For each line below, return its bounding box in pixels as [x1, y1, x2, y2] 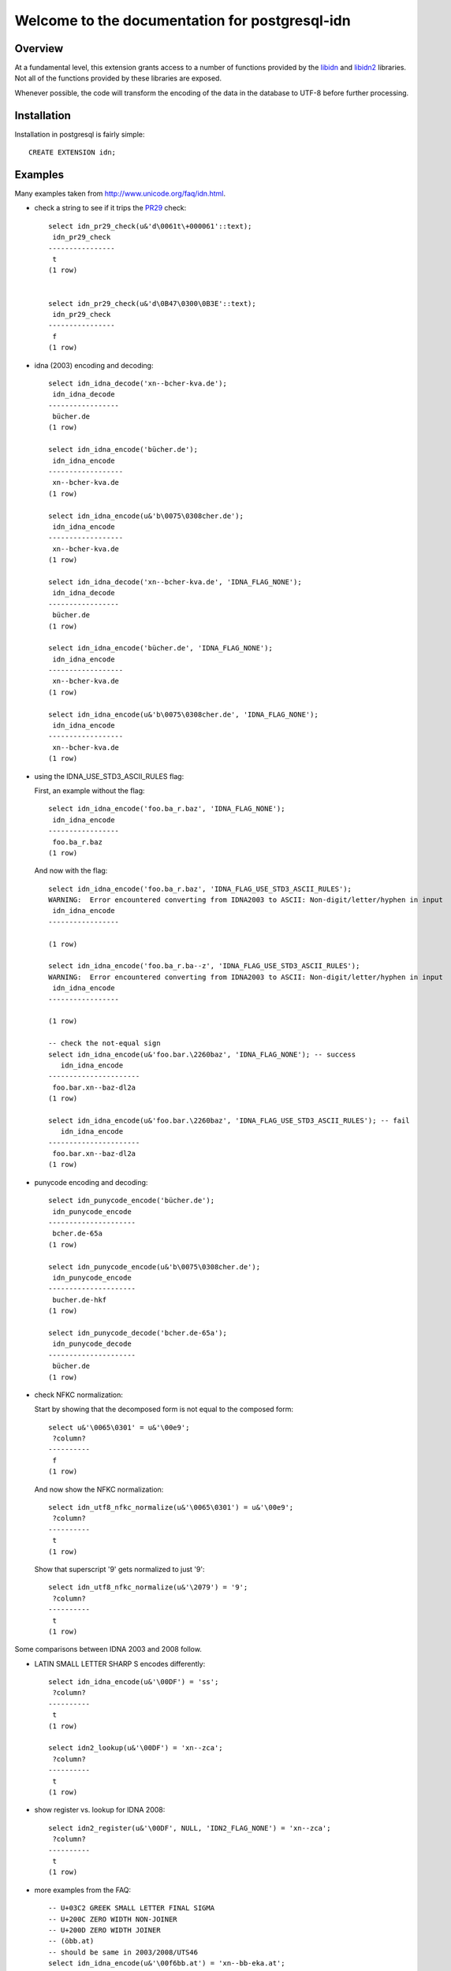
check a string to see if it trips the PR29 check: [34, 203, 187, 213]
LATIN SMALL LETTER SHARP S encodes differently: [34, 1659, 206, 1668]
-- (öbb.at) [48, 1936, 95, 1946]
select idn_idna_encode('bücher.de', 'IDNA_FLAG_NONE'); [48, 643, 274, 653]
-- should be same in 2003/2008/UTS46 [48, 1947, 199, 1957]
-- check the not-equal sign [48, 1039, 161, 1048]
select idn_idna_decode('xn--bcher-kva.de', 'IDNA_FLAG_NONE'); [48, 577, 303, 587]
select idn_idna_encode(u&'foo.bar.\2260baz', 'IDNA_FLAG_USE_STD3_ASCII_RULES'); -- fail [48, 1116, 410, 1125]
